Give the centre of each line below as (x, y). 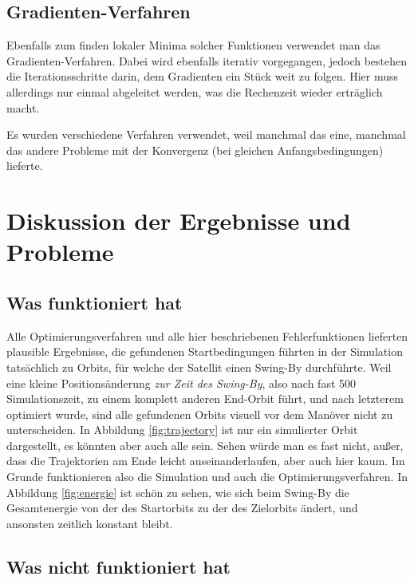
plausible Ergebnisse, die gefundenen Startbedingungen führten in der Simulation (205, 351)
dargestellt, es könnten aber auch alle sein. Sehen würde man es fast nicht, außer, (205, 445)
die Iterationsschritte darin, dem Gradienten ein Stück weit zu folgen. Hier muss (202, 76)
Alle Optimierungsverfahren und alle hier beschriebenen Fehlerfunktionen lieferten (207, 335)
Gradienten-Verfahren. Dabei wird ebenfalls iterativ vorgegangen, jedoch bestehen (207, 60)
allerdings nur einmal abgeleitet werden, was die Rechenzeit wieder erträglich (195, 91)
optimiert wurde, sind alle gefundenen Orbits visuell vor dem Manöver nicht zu (200, 414)
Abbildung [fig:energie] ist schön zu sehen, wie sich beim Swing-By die (178, 492)
